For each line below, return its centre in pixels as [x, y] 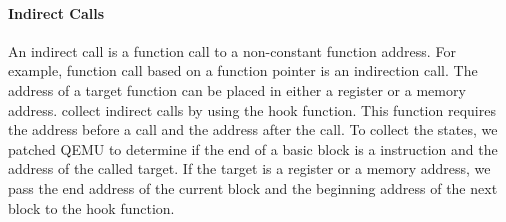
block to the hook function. [91, 207]
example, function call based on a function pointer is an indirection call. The [243, 70]
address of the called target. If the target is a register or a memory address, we [249, 168]
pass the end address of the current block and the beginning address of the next [253, 187]
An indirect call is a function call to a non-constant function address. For [232, 50]
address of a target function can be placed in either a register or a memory [237, 89]
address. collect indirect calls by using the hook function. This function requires [252, 109]
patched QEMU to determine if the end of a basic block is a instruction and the [253, 148]
